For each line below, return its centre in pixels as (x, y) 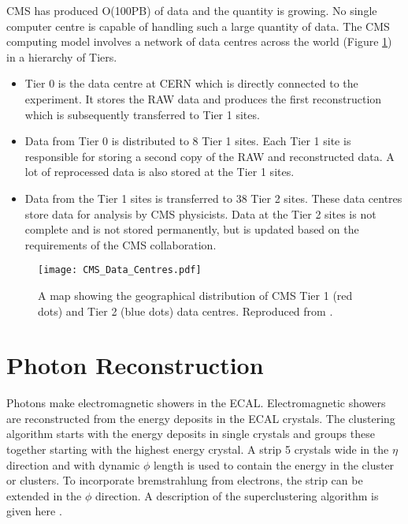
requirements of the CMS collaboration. (121, 244)
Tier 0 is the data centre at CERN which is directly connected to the (191, 83)
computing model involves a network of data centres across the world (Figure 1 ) (199, 41)
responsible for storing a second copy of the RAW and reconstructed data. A (210, 156)
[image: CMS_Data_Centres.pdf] (120, 270)
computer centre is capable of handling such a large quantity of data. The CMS (198, 26)
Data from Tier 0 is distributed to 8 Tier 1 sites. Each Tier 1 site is (188, 141)
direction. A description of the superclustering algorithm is (237, 495)
